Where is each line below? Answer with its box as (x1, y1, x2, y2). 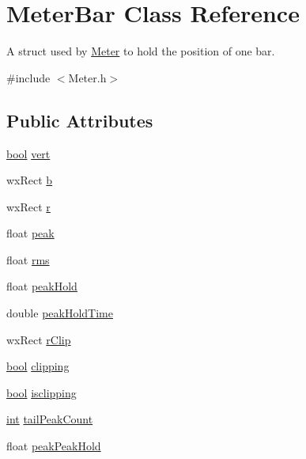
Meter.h (68, 69, 107, 85)
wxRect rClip (6, 331, 71, 347)
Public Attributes (6, 108, 153, 132)
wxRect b (6, 172, 53, 188)
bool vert (6, 145, 51, 161)
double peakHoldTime (6, 305, 113, 321)
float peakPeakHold (6, 438, 101, 454)
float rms (6, 251, 50, 267)
